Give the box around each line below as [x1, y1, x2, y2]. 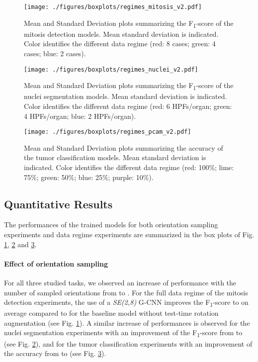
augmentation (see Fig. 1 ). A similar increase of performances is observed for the [4, 317, 250, 328]
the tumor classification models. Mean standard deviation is [24, 152, 206, 163]
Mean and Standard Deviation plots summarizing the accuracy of [24, 142, 223, 153]
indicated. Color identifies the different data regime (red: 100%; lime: [24, 162, 234, 172]
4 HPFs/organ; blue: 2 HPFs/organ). [24, 110, 136, 121]
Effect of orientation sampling [4, 258, 108, 269]
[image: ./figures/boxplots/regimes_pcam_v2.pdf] [24, 128, 191, 136]
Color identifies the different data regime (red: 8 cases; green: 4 [24, 38, 216, 49]
